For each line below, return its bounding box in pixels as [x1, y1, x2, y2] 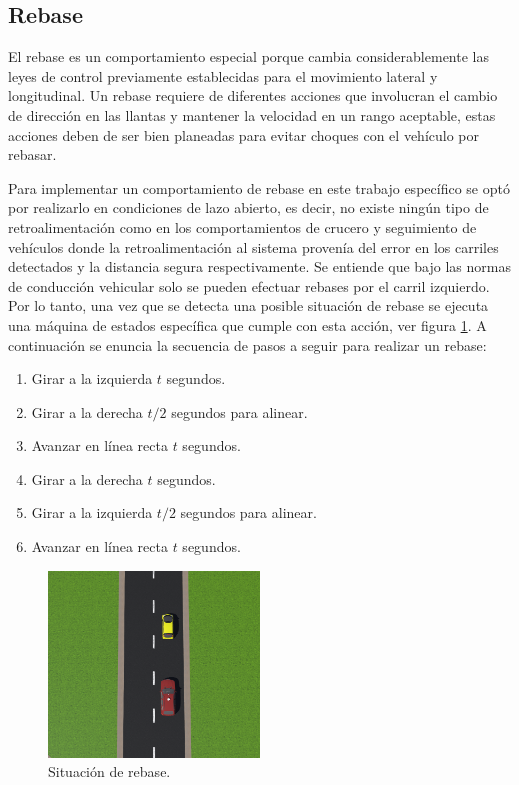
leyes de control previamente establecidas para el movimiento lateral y [8, 65, 438, 86]
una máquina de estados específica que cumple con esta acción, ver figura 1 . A [8, 314, 487, 335]
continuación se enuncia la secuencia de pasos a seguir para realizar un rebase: [8, 334, 487, 355]
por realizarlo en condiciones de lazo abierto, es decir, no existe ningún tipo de [8, 197, 489, 218]
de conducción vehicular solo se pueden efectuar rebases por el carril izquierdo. [8, 275, 490, 296]
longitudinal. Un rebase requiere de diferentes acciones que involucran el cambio [8, 85, 498, 106]
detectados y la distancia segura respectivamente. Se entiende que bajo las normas [8, 256, 511, 277]
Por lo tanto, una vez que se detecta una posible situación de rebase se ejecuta [8, 295, 489, 316]
